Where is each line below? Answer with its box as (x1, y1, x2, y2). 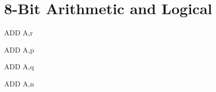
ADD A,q (4, 61, 34, 72)
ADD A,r (4, 27, 33, 38)
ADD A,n (4, 78, 34, 88)
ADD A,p (4, 44, 34, 55)
